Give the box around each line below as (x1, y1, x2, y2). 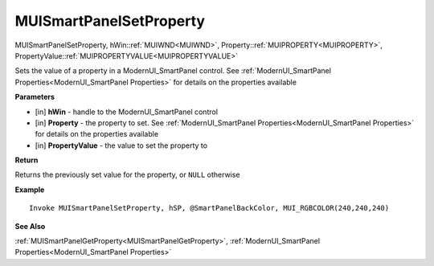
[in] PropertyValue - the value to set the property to (35, 141, 208, 150)
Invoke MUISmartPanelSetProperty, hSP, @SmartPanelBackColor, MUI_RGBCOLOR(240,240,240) (29, 203, 390, 213)
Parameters (14, 92, 55, 102)
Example (14, 185, 45, 194)
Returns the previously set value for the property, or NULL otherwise (14, 170, 240, 180)
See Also (14, 221, 46, 231)
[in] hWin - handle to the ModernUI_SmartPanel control (35, 107, 219, 117)
